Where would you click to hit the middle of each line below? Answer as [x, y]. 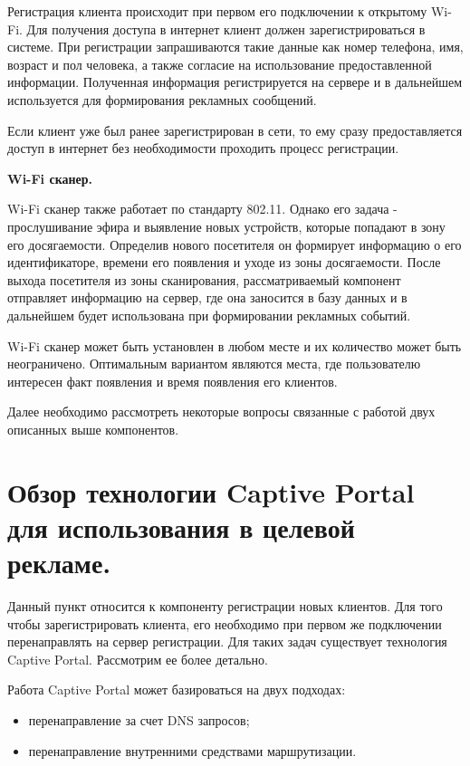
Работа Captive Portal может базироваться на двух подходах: [177, 689]
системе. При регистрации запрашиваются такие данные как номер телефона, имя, [235, 47]
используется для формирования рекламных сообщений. [162, 99]
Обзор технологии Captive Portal [211, 491]
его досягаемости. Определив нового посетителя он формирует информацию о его [235, 244]
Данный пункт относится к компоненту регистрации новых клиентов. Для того [225, 605]
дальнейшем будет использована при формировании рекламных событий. [209, 315]
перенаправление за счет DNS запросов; [139, 719]
